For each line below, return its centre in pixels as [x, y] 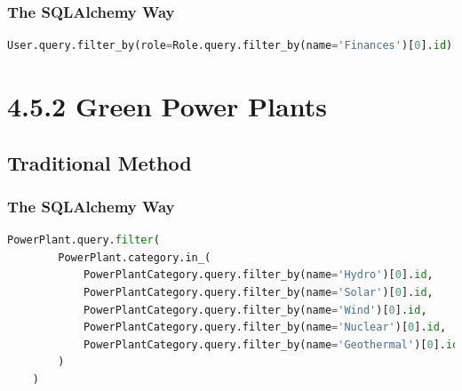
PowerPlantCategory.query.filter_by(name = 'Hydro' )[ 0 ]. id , [258, 275]
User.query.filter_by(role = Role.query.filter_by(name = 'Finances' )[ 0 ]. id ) [230, 46]
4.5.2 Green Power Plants [167, 106]
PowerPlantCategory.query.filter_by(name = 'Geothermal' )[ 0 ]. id [271, 344]
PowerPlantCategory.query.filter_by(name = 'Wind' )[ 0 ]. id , [255, 310]
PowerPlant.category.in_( [135, 257]
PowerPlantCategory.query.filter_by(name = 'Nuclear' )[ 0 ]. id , [265, 327]
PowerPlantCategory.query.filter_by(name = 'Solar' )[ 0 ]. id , [258, 292]
